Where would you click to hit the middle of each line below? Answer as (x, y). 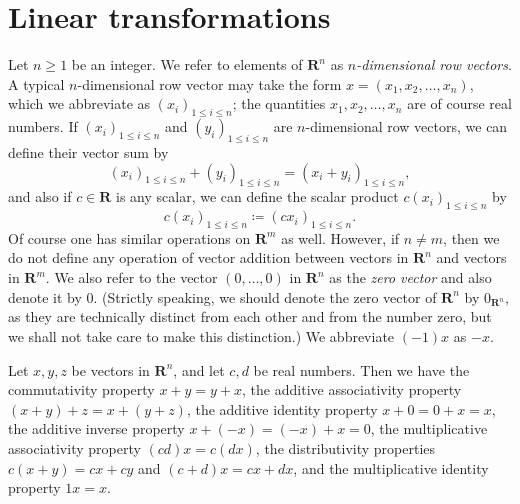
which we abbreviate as (79, 103)
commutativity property (81, 389)
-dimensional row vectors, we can (406, 126)
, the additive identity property (282, 408)
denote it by (45, 296)
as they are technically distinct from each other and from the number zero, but (250, 316)
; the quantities (279, 103)
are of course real (459, 103)
